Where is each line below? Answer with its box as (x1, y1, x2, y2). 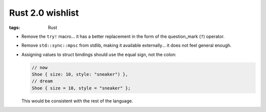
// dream (32, 79, 53, 84)
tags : (9, 25, 20, 30)
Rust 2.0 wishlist (9, 7, 79, 18)
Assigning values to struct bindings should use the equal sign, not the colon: (21, 52, 177, 57)
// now (32, 64, 48, 70)
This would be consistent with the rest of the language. (21, 98, 133, 104)
